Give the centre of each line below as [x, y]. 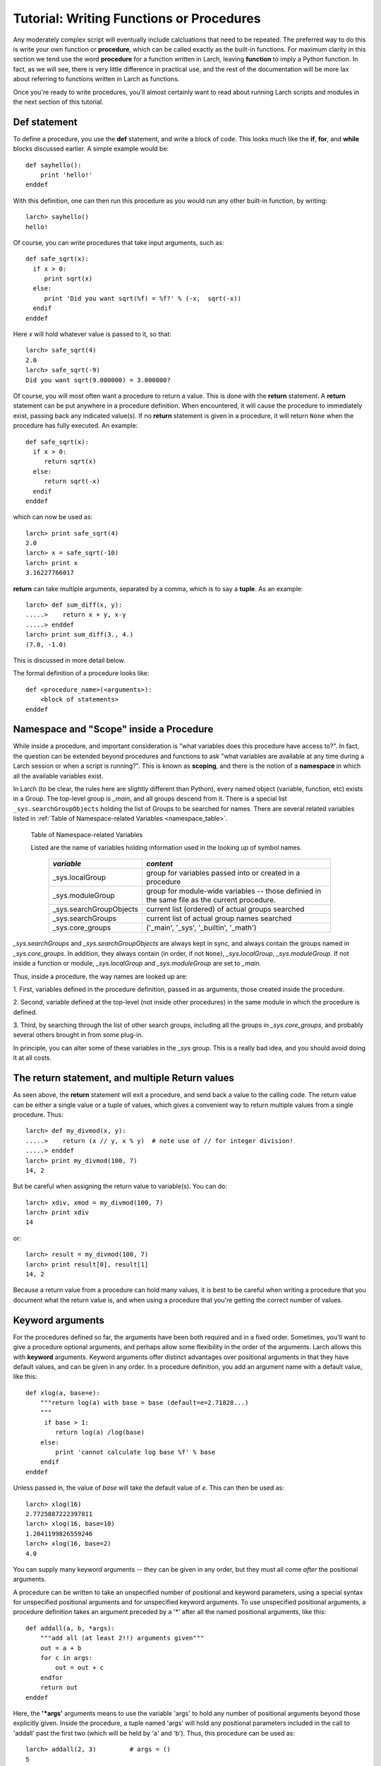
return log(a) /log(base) [100, 1433]
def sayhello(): [54, 165]
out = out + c [80, 1668]
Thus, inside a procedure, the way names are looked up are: [100, 976]
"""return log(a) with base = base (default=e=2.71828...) [144, 1403]
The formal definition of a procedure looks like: [81, 673]
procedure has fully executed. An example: [75, 426]
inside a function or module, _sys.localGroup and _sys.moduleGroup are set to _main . [137, 964]
